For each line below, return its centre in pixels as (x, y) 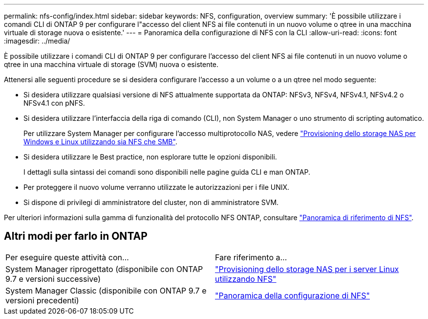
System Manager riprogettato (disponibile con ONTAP (104, 269)
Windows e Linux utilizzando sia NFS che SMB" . (100, 142)
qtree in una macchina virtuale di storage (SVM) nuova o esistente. (111, 64)
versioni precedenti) (42, 300)
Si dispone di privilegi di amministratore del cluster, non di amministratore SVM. (151, 202)
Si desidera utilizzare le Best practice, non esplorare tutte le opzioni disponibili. (150, 157)
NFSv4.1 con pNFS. (54, 103)
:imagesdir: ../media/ (37, 41)
